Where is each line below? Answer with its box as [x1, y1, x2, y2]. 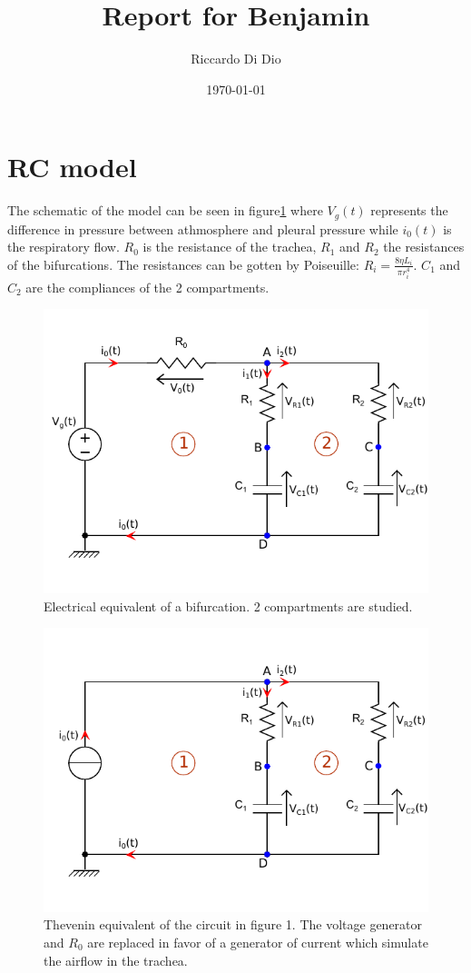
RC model [7, 148, 137, 185]
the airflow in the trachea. [44, 950, 188, 969]
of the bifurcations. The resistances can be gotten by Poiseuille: [7, 254, 359, 273]
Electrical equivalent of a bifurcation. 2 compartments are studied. [44, 596, 413, 615]
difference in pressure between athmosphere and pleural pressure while [7, 219, 398, 238]
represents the [370, 201, 448, 220]
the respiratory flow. [7, 237, 120, 256]
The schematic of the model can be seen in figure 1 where [7, 201, 323, 220]
